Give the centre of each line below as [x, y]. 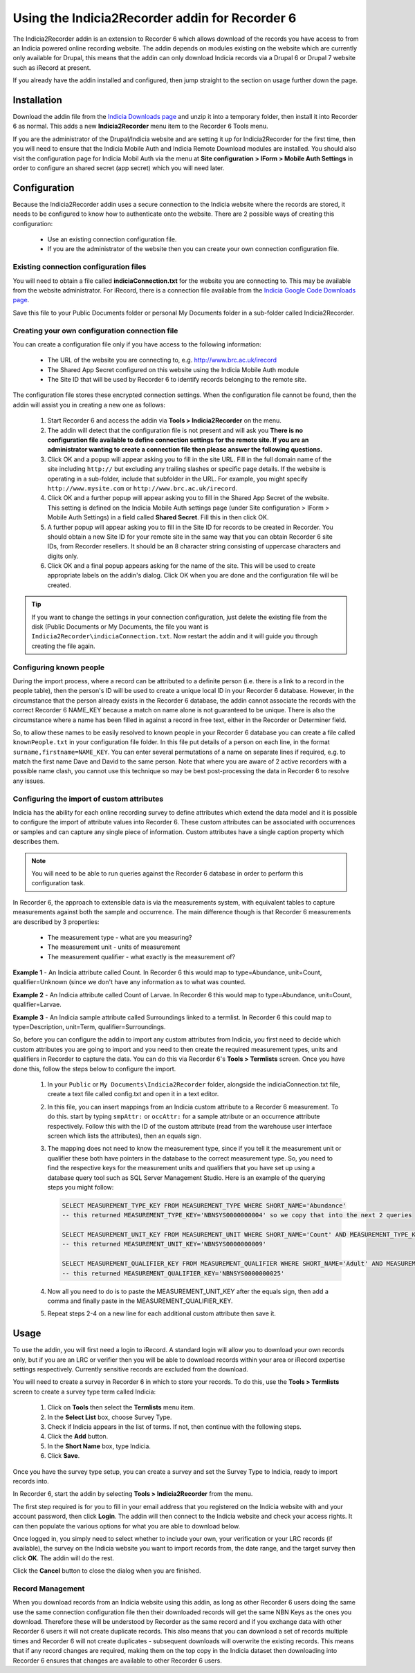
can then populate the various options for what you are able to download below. [127, 1526]
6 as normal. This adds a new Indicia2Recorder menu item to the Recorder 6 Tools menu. [141, 126]
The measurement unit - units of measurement [114, 947]
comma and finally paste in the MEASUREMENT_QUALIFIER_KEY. [140, 1301]
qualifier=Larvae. [37, 1005]
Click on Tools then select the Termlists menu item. [121, 1407]
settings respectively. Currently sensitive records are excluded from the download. [130, 1369]
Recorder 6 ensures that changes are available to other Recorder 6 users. [118, 1661]
